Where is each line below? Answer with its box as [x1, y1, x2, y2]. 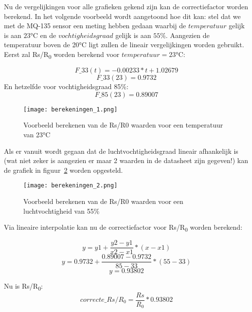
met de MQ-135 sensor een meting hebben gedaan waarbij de [4, 20, 186, 31]
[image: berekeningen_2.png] [23, 182, 118, 189]
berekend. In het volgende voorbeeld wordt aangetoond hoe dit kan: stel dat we [4, 11, 241, 21]
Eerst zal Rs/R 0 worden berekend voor [4, 49, 120, 60]
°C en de [30, 30, 56, 40]
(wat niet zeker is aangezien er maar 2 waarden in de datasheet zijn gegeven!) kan [4, 155, 248, 165]
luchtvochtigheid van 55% [23, 205, 100, 216]
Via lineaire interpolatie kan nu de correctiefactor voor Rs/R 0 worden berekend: [4, 222, 243, 233]
